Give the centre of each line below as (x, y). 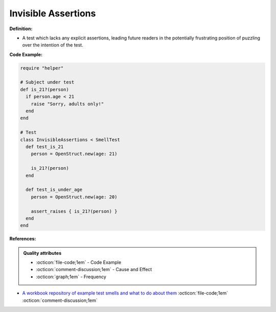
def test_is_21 (45, 147)
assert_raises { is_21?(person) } (74, 211)
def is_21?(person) (44, 89)
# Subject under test (47, 82)
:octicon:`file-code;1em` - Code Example (79, 262)
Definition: (21, 29)
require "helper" (42, 68)
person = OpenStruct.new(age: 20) (74, 197)
